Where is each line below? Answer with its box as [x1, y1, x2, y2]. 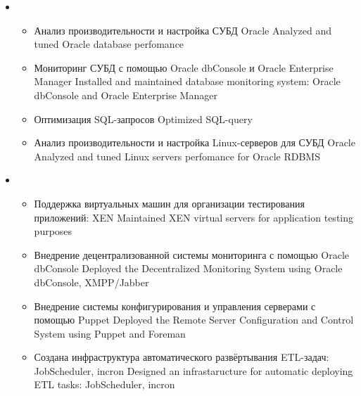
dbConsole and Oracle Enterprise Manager [34, 87, 217, 102]
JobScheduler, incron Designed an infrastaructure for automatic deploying [34, 363, 353, 378]
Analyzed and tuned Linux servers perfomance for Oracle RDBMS [34, 148, 320, 163]
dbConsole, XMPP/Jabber [34, 274, 149, 289]
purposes [34, 224, 72, 238]
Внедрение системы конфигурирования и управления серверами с [34, 298, 316, 313]
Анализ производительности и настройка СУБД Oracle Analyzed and [34, 23, 331, 37]
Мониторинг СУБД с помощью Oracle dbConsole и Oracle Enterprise [34, 60, 334, 75]
